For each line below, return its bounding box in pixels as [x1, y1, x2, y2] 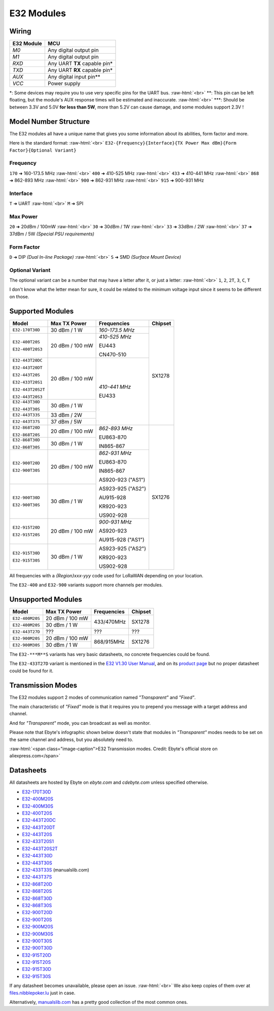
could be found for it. [9, 668, 53, 674]
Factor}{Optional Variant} [9, 147, 77, 153]
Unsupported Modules [9, 595, 82, 604]
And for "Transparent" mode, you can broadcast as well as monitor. [9, 720, 151, 726]
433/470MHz [94, 618, 126, 625]
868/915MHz [94, 638, 125, 645]
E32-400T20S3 [12, 346, 43, 352]
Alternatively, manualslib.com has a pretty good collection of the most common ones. [9, 999, 188, 1005]
